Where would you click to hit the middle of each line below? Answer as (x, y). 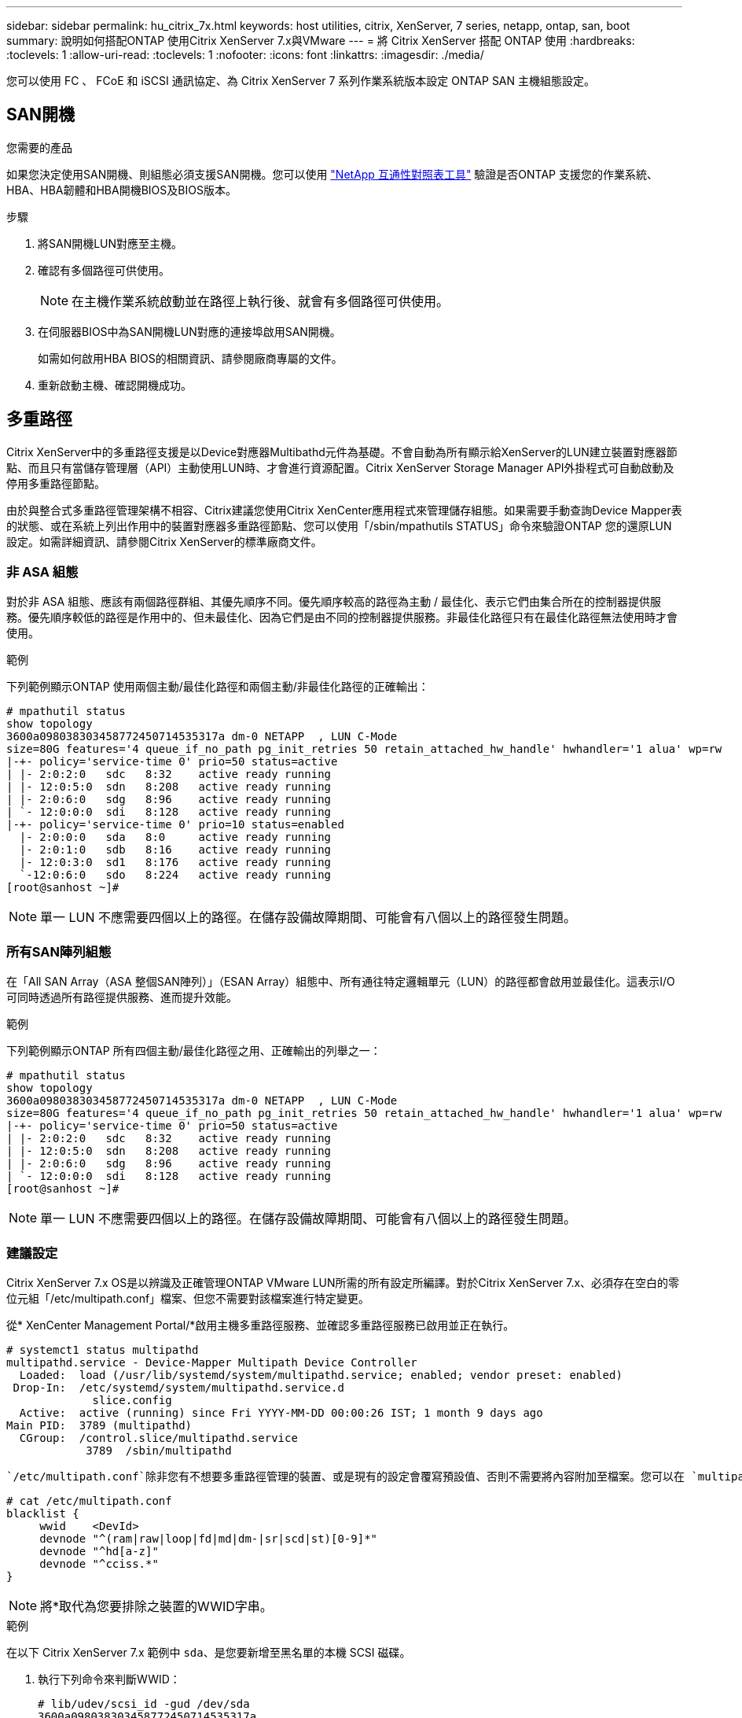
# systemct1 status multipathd (103, 1349)
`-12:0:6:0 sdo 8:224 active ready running (175, 875)
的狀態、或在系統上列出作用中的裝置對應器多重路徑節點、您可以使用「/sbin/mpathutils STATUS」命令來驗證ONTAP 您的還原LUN (339, 525)
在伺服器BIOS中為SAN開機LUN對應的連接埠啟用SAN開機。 (189, 331)
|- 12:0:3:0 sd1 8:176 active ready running (175, 863)
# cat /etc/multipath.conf (89, 1500)
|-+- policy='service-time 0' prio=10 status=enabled (175, 825)
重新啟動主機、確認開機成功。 (115, 385)
